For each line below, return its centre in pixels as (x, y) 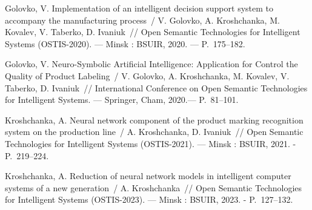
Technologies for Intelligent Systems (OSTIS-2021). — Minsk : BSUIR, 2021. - (151, 143)
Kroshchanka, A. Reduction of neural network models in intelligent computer (148, 176)
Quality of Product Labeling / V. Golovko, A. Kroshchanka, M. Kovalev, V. (147, 75)
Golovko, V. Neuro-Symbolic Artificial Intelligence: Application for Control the (151, 64)
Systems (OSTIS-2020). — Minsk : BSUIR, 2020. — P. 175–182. (125, 43)
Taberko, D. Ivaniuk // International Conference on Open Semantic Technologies (156, 87)
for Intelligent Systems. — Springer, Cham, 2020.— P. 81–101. (122, 100)
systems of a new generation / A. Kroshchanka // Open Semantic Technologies (154, 187)
